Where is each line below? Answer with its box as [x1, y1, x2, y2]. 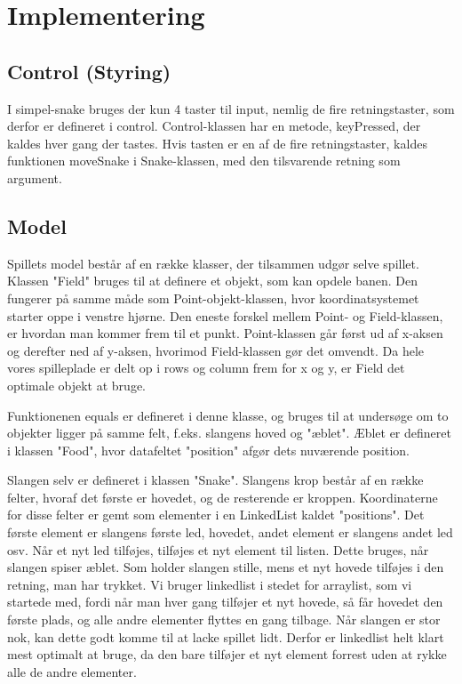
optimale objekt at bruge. [7, 375, 147, 394]
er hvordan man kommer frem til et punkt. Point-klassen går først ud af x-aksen [7, 324, 443, 342]
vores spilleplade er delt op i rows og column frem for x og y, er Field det [7, 358, 405, 377]
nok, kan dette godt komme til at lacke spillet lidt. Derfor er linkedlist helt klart [7, 627, 444, 646]
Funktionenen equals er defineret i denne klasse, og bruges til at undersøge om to [7, 406, 449, 424]
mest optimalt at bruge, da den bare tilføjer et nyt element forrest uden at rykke [7, 645, 447, 664]
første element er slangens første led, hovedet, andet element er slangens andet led [7, 523, 453, 542]
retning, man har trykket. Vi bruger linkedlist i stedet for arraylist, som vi [7, 575, 412, 593]
